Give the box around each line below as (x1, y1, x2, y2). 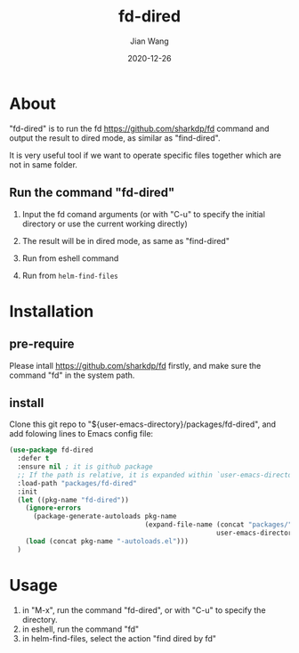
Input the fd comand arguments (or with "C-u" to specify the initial (21, 208, 265, 219)
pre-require (9, 337, 75, 352)
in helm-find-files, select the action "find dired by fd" (21, 633, 216, 643)
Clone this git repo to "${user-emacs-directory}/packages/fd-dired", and (9, 419, 277, 429)
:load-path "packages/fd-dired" (17, 478, 138, 487)
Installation (9, 301, 94, 322)
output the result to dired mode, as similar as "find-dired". (9, 132, 221, 143)
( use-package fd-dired (9, 445, 93, 455)
